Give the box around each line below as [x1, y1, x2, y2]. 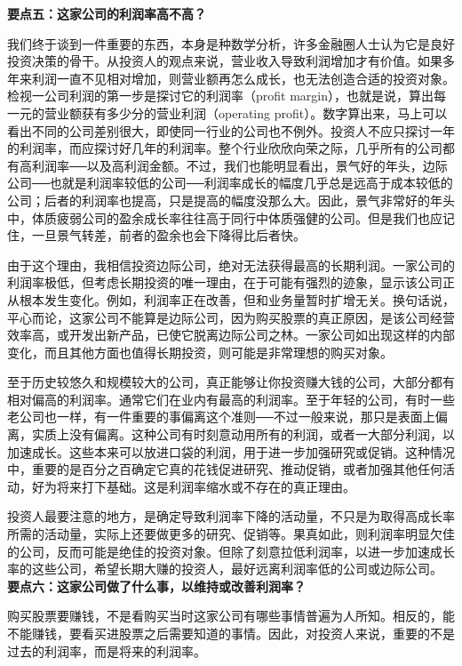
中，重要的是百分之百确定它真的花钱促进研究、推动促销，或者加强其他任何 [7, 460, 442, 478]
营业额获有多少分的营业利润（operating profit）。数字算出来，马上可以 [44, 103, 448, 122]
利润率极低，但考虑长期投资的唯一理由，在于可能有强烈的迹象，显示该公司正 [7, 273, 455, 292]
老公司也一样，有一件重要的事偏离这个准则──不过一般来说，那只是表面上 [7, 407, 435, 426]
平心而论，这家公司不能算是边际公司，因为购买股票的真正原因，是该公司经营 [7, 308, 455, 326]
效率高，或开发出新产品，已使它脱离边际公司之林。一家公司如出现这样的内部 [7, 325, 455, 344]
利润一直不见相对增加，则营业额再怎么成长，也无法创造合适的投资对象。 [31, 68, 455, 87]
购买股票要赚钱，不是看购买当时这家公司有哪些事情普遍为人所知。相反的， [7, 606, 442, 625]
